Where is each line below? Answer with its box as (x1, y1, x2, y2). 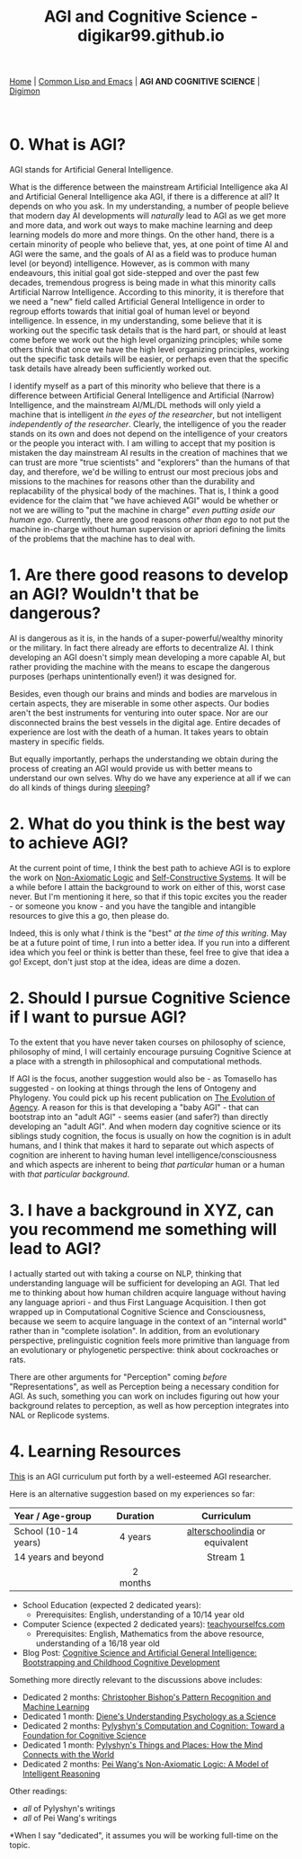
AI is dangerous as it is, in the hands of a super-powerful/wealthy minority (9, 633, 283, 644)
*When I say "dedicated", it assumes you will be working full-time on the (9, 1829, 279, 1840)
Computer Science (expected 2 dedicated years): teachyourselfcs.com (22, 1618, 286, 1629)
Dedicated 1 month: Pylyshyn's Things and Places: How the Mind (22, 1739, 263, 1750)
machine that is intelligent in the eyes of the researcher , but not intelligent (9, 409, 282, 420)
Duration (116, 1509, 155, 1522)
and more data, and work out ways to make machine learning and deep (9, 220, 273, 231)
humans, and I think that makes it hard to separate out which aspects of (9, 1140, 275, 1151)
